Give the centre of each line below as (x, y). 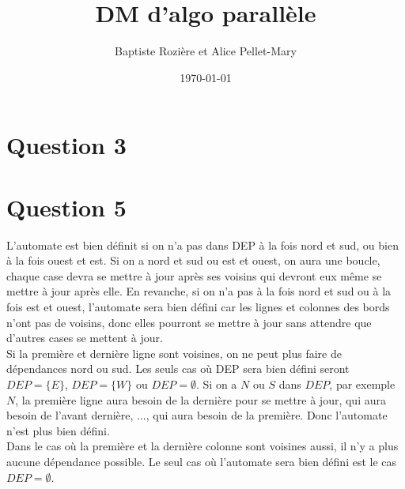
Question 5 (66, 207)
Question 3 (66, 145)
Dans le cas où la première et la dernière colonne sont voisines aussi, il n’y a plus (202, 446)
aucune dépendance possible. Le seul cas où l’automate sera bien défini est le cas (202, 461)
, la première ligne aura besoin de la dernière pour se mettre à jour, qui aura (201, 399)
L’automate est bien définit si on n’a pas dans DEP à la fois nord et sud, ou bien (202, 244)
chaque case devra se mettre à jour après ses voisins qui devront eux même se (194, 275)
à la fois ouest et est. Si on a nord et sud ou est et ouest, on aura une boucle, (193, 260)
